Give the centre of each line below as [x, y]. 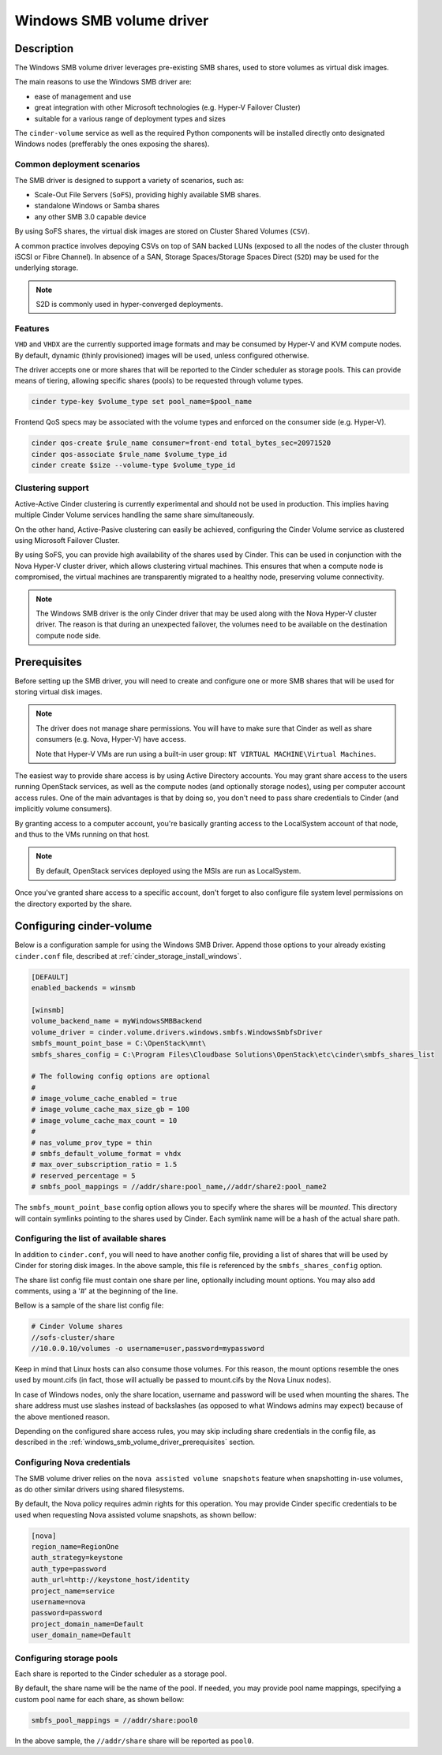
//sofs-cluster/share [73, 1337]
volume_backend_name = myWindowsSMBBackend [117, 1021]
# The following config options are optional [121, 1076]
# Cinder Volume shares [77, 1327]
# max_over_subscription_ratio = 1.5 [104, 1165]
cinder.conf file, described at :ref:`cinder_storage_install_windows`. [128, 956]
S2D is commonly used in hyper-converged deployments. [129, 305]
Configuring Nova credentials [73, 1462]
